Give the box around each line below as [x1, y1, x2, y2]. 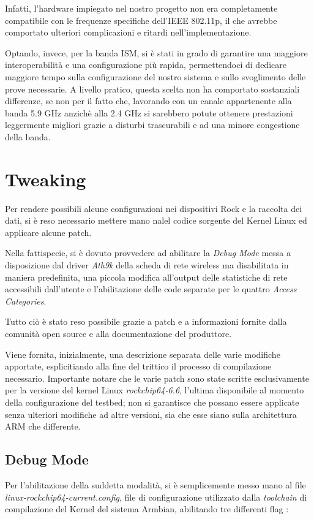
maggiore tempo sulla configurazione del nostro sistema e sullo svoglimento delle [5, 70, 306, 83]
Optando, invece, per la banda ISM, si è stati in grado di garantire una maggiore [5, 46, 308, 59]
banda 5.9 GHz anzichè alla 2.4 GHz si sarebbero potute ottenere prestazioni [5, 106, 293, 119]
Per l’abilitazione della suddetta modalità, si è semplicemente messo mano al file [5, 478, 306, 491]
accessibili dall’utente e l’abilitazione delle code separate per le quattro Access [5, 282, 297, 295]
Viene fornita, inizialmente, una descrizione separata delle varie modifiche [5, 347, 280, 360]
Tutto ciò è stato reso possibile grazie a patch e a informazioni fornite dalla [5, 315, 287, 328]
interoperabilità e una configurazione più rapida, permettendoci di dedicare [5, 58, 286, 71]
